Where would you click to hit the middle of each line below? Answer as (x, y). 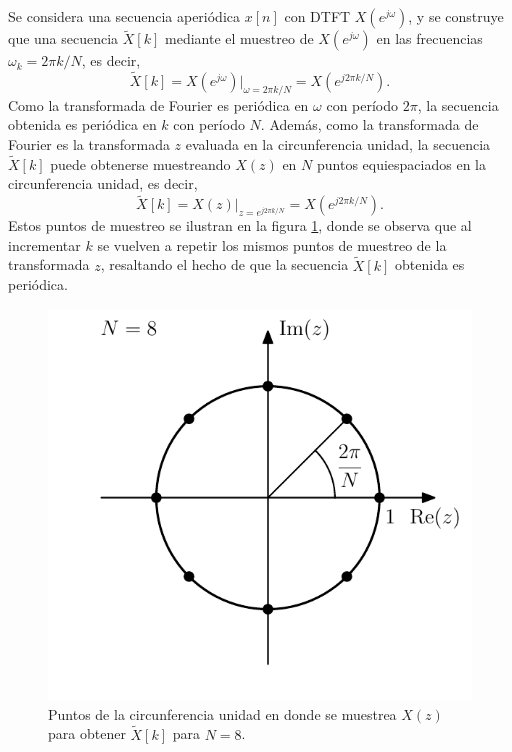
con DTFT (317, 16)
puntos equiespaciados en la (401, 163)
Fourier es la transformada (89, 144)
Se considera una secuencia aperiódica (124, 16)
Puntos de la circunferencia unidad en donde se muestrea (222, 713)
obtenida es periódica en (82, 124)
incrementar (44, 244)
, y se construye (456, 16)
